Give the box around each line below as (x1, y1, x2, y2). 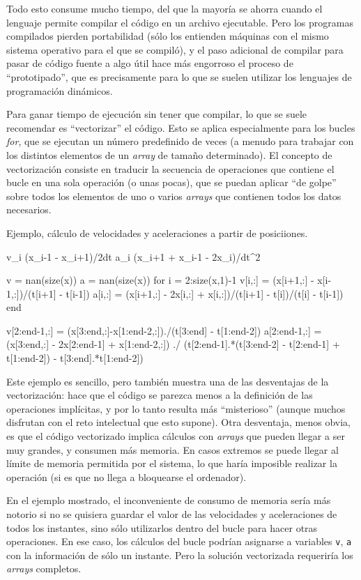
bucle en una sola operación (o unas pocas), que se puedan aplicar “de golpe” (6, 175, 337, 190)
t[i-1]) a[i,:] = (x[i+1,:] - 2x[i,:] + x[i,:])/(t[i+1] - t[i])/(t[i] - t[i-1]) (66, 286, 344, 300)
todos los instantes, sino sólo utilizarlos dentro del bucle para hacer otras (6, 520, 318, 535)
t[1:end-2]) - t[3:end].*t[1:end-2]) (6, 351, 144, 365)
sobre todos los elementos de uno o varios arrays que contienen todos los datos (6, 188, 341, 203)
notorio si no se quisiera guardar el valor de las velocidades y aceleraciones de (6, 507, 337, 521)
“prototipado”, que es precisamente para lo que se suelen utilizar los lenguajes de (6, 69, 352, 84)
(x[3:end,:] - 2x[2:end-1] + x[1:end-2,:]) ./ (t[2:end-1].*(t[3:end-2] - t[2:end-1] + (6, 337, 340, 351)
